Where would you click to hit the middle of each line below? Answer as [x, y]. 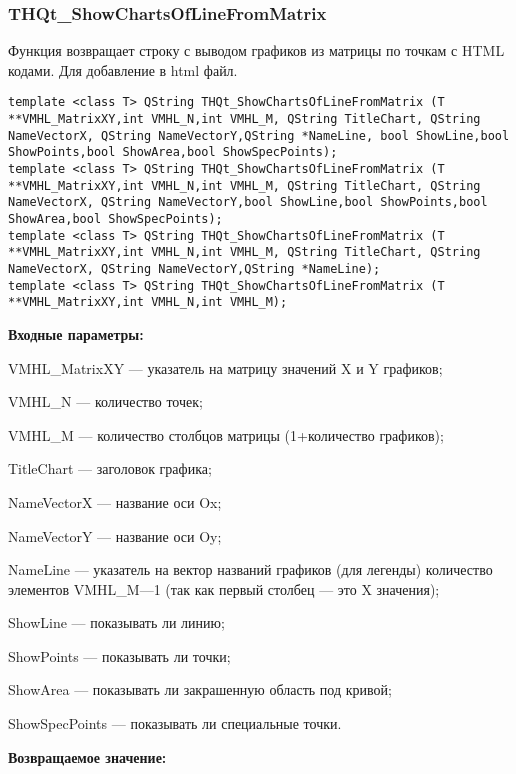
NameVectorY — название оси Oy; [115, 535]
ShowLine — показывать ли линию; [116, 622]
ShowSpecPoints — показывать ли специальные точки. [175, 723]
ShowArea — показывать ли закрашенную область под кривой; [200, 689]
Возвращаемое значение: [87, 756]
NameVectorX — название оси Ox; [115, 501]
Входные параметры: [76, 333]
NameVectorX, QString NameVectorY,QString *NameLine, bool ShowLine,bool [259, 135]
